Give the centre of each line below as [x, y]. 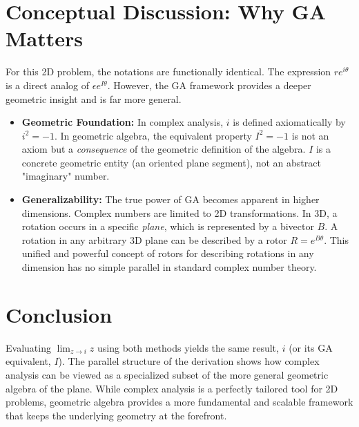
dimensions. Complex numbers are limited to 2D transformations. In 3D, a [179, 212]
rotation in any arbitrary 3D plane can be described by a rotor [154, 239]
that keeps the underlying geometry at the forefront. [116, 415]
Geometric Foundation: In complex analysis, [123, 122]
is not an [310, 135]
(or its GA [311, 347]
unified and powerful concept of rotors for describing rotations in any [168, 253]
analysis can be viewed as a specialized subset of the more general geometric [167, 374]
